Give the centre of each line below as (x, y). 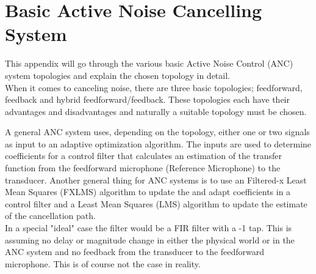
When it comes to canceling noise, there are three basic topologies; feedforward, (154, 87)
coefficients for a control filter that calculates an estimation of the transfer (143, 156)
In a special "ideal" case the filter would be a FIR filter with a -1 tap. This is (149, 228)
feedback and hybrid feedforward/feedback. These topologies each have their (147, 99)
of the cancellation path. (50, 216)
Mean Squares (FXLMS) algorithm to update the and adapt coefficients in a (148, 192)
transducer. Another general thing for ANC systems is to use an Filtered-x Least (156, 180)
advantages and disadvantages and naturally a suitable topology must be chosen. (156, 111)
